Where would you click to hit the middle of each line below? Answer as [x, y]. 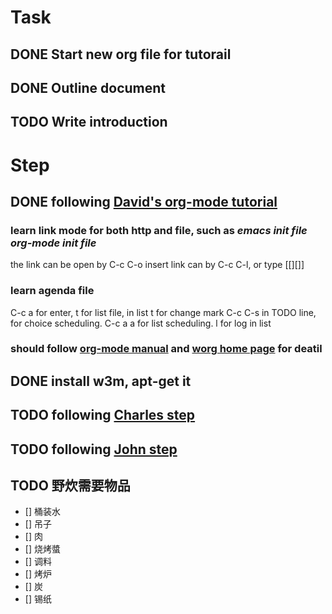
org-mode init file [53, 243]
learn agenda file [52, 291]
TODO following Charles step [103, 415]
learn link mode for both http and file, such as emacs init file [159, 230]
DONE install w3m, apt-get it [101, 381]
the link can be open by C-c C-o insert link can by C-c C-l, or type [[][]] [157, 265]
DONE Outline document [88, 87]
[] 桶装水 [42, 512]
